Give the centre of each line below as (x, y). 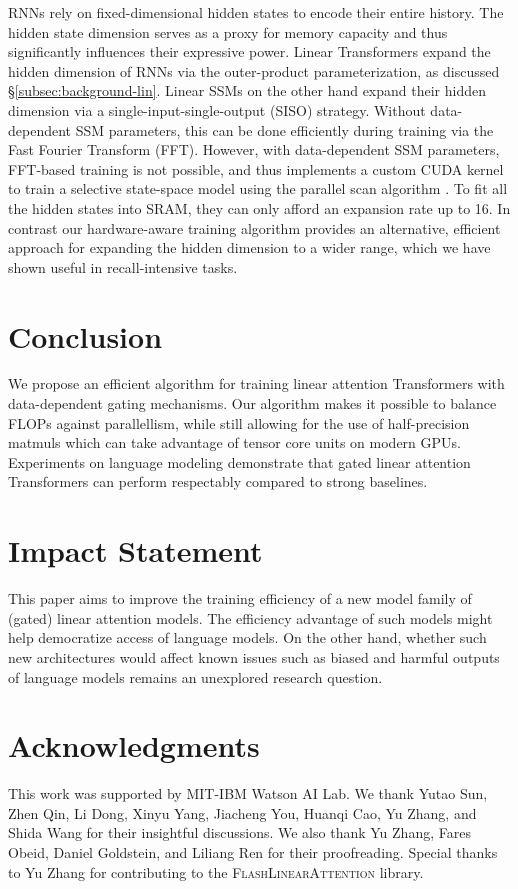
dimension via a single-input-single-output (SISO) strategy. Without (217, 109)
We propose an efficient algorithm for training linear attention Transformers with (256, 383)
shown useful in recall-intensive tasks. (123, 266)
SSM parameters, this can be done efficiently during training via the (284, 129)
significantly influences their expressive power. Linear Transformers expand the (249, 51)
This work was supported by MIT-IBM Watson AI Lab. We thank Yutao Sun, (248, 793)
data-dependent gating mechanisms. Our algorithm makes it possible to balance (252, 403)
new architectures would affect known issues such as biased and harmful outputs (254, 656)
